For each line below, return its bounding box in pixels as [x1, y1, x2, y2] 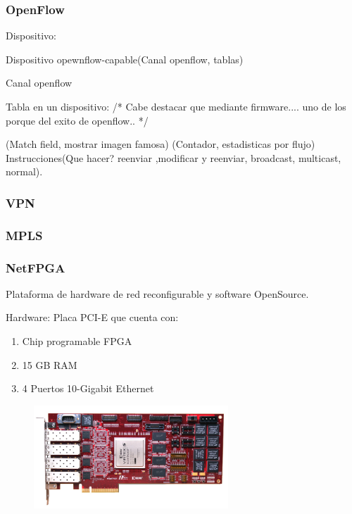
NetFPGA [6, 258, 65, 276]
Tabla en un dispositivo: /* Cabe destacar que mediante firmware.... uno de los [6, 99, 346, 113]
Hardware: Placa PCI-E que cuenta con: [6, 310, 179, 325]
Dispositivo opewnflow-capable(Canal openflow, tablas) [6, 51, 244, 66]
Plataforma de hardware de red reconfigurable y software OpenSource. [6, 286, 309, 301]
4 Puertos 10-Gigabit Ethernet [22, 381, 154, 396]
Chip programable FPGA [22, 334, 132, 349]
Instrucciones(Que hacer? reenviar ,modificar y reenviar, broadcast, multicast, [6, 150, 341, 165]
